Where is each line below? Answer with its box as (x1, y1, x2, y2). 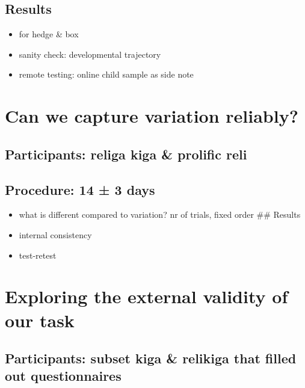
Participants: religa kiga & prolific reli (5, 144, 247, 163)
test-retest (19, 248, 57, 261)
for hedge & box (19, 28, 79, 40)
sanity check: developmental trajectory (19, 48, 161, 60)
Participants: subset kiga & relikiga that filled (5, 349, 297, 368)
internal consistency (19, 228, 92, 241)
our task (5, 307, 75, 332)
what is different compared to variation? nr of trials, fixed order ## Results (19, 208, 301, 221)
